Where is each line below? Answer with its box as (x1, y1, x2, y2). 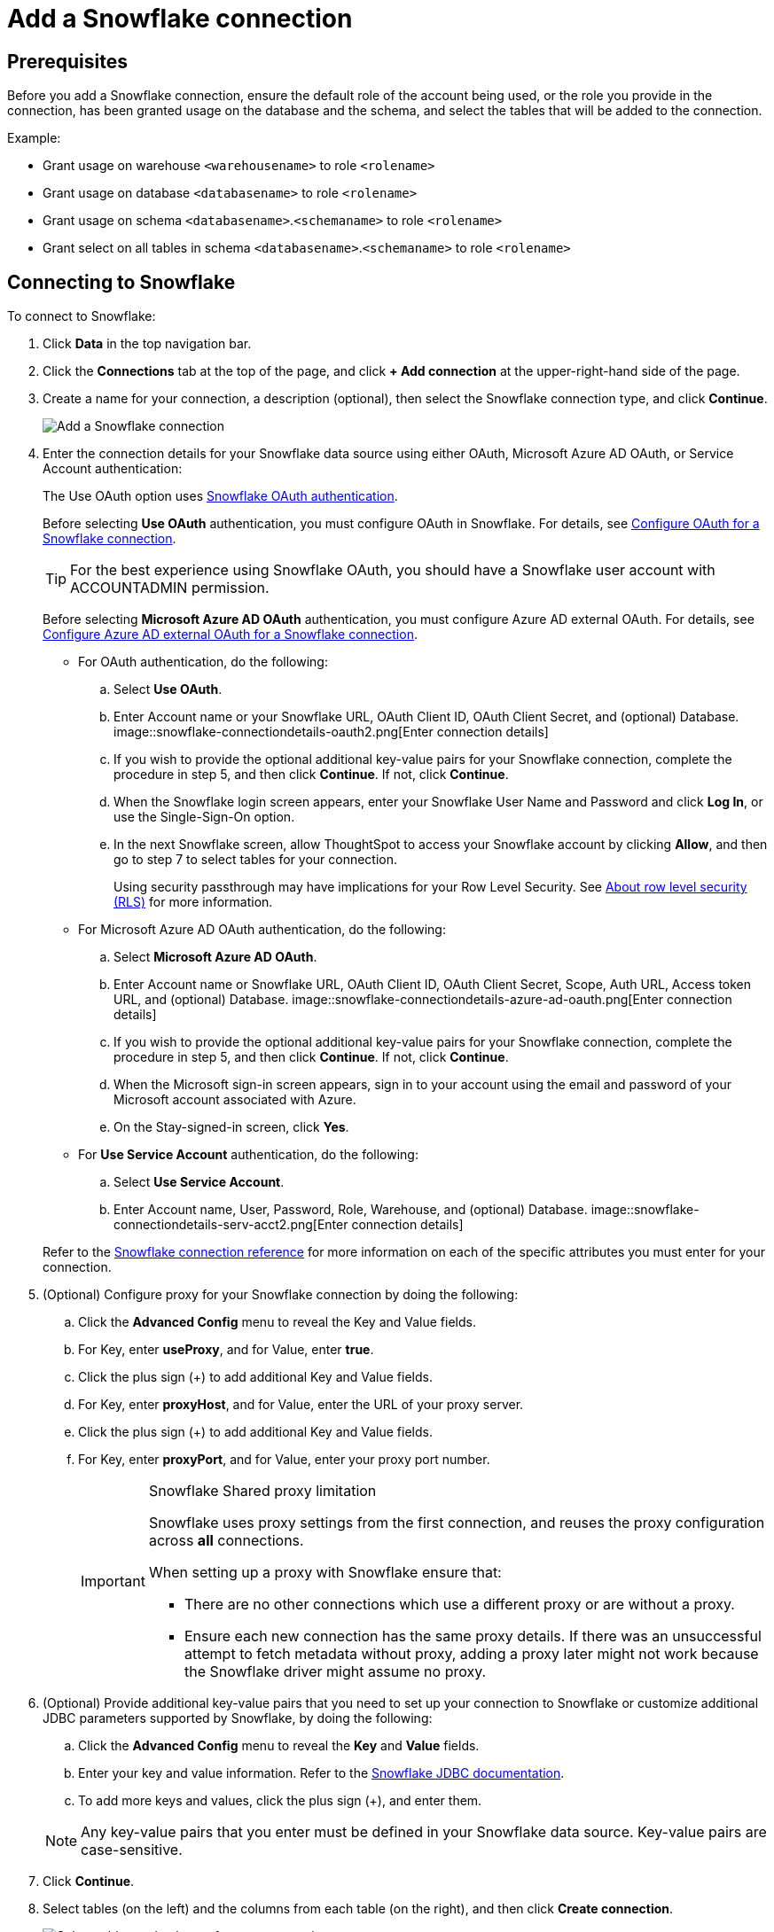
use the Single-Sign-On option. (113, 809, 295, 825)
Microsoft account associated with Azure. (113, 1092, 356, 1108)
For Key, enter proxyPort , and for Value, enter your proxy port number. (78, 1452, 490, 1468)
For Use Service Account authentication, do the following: (78, 1147, 418, 1163)
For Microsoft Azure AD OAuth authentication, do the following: (78, 922, 446, 938)
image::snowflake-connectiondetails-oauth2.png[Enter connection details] (113, 724, 549, 740)
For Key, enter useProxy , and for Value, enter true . (78, 1342, 374, 1358)
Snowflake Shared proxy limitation (148, 1482, 377, 1500)
